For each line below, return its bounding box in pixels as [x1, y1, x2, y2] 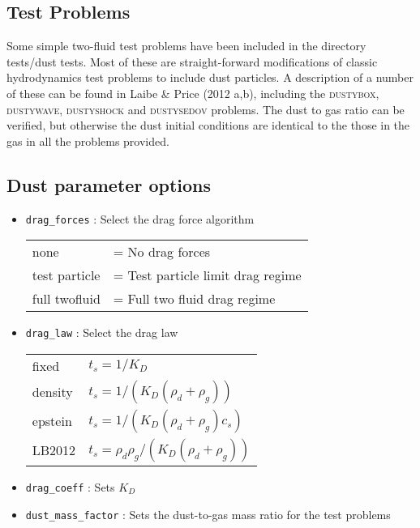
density [32, 382, 73, 402]
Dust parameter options [6, 172, 211, 197]
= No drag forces [113, 242, 211, 262]
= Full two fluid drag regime [113, 289, 276, 309]
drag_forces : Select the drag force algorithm [25, 210, 255, 227]
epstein [32, 411, 72, 431]
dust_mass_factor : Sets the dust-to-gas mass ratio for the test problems [25, 505, 391, 522]
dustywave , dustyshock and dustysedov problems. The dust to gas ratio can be [6, 100, 405, 117]
